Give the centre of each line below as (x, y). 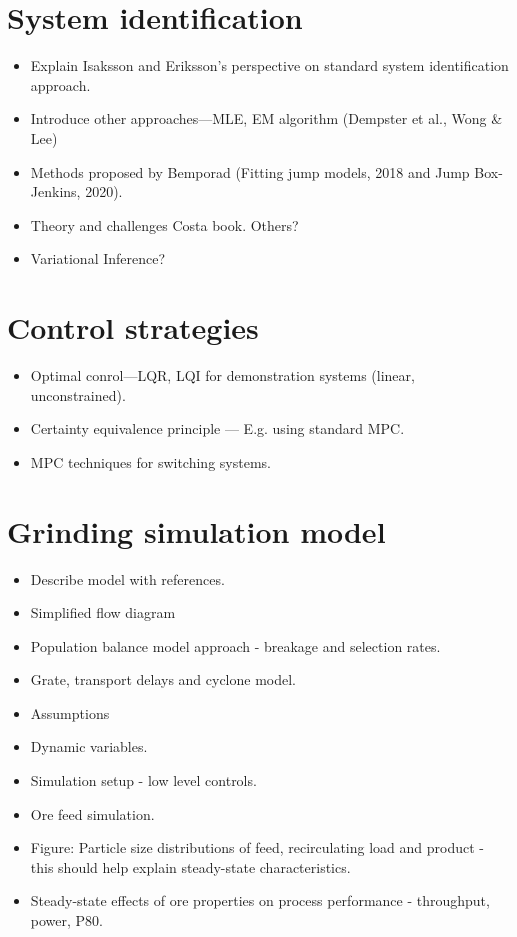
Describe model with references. (127, 578)
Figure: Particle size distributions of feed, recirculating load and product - (257, 847)
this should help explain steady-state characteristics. (190, 866)
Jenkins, (55, 191)
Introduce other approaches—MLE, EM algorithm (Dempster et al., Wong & (266, 118)
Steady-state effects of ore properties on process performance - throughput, (260, 900)
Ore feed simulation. (92, 813)
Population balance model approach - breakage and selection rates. (235, 645)
